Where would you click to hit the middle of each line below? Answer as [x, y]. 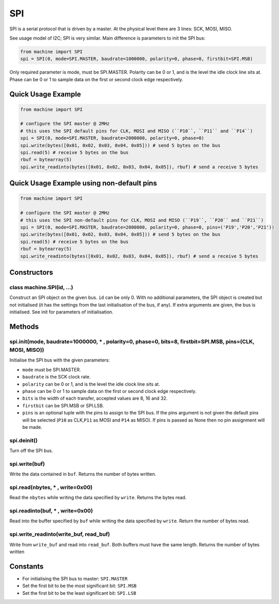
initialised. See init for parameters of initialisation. [62, 312]
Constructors [31, 272]
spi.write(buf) [27, 464]
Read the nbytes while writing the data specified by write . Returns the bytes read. [98, 498]
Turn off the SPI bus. [31, 451]
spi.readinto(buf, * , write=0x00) [51, 511]
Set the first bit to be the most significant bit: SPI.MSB [79, 586]
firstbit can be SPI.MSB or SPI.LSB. [63, 405]
